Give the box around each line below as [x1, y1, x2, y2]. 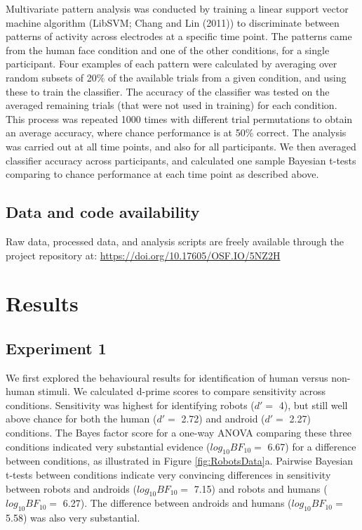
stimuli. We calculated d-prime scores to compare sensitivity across [38, 384, 326, 399]
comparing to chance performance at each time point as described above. [6, 167, 319, 181]
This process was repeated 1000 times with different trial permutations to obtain [6, 111, 353, 126]
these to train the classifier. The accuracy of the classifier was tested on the [6, 84, 330, 98]
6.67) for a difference [267, 439, 356, 453]
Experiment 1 [6, 337, 107, 358]
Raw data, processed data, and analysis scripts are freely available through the [6, 233, 344, 248]
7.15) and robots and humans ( [194, 481, 328, 496]
